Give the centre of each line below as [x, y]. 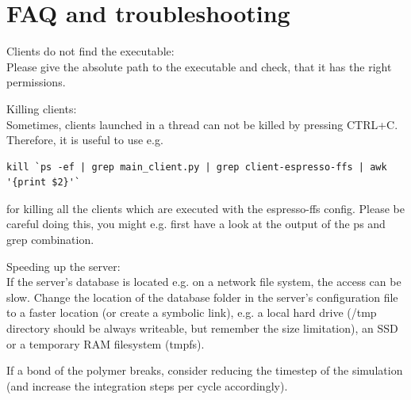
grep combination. [50, 240]
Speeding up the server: [63, 266]
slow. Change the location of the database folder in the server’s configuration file [202, 297]
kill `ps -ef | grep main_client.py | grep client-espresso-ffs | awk [197, 167]
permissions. [36, 82]
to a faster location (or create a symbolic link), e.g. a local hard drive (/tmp [192, 312]
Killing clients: [42, 108]
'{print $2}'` [44, 183]
